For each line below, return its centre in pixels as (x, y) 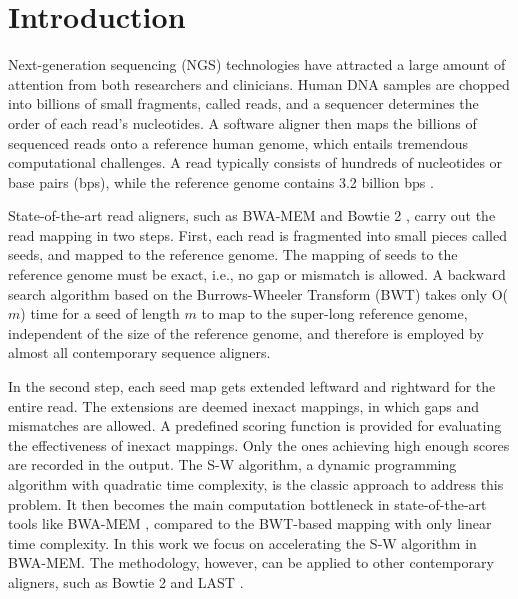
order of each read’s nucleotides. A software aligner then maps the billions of (242, 122)
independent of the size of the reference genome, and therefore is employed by (246, 332)
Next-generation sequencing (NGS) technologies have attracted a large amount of (257, 64)
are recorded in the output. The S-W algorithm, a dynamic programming (232, 464)
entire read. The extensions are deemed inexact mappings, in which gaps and (243, 405)
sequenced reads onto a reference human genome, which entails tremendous (238, 142)
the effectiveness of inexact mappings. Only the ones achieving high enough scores (259, 444)
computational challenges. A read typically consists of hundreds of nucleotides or (255, 162)
